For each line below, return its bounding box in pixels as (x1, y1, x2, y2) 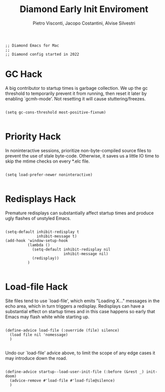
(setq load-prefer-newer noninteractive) (5, 172, 93, 177)
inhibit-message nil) (63, 251, 108, 256)
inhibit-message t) (36, 233, 77, 239)
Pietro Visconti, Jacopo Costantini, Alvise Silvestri (32, 20, 135, 26)
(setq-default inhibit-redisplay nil (31, 247, 111, 252)
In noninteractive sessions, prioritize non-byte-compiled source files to (5, 147, 151, 154)
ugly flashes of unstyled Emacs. (5, 215, 71, 221)
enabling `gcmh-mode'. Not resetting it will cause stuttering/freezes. (5, 95, 146, 101)
